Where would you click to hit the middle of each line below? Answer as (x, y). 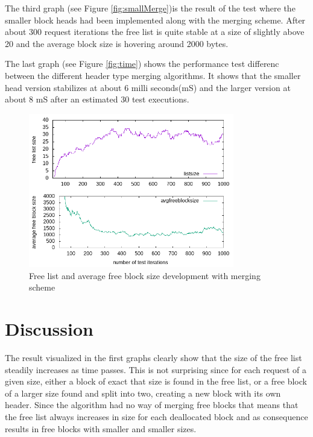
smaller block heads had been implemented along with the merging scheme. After (155, 20)
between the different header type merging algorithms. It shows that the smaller (153, 75)
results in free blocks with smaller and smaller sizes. (101, 428)
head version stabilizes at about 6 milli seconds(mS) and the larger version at (148, 87)
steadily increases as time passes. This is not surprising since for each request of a (156, 369)
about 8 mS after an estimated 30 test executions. (97, 99)
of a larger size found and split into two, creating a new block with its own (143, 393)
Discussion (49, 329)
